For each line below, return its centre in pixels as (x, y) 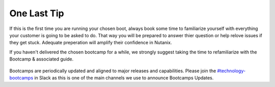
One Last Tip (37, 13)
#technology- (231, 71)
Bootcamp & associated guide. (42, 59)
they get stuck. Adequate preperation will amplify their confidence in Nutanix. (91, 43)
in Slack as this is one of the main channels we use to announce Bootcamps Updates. (124, 78)
